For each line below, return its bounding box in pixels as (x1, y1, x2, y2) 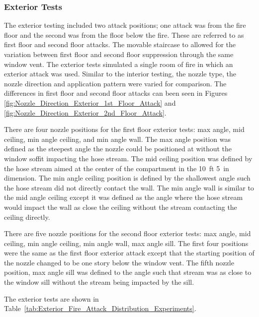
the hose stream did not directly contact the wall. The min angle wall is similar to (4, 182, 254, 192)
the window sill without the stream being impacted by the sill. (4, 277, 194, 287)
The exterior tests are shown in (4, 293, 99, 304)
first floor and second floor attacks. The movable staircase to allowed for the (4, 39, 236, 50)
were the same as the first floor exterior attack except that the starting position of (4, 248, 255, 258)
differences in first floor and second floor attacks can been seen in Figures (4, 88, 228, 98)
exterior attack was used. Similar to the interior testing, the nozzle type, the (4, 68, 237, 79)
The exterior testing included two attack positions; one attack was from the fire (4, 20, 246, 30)
